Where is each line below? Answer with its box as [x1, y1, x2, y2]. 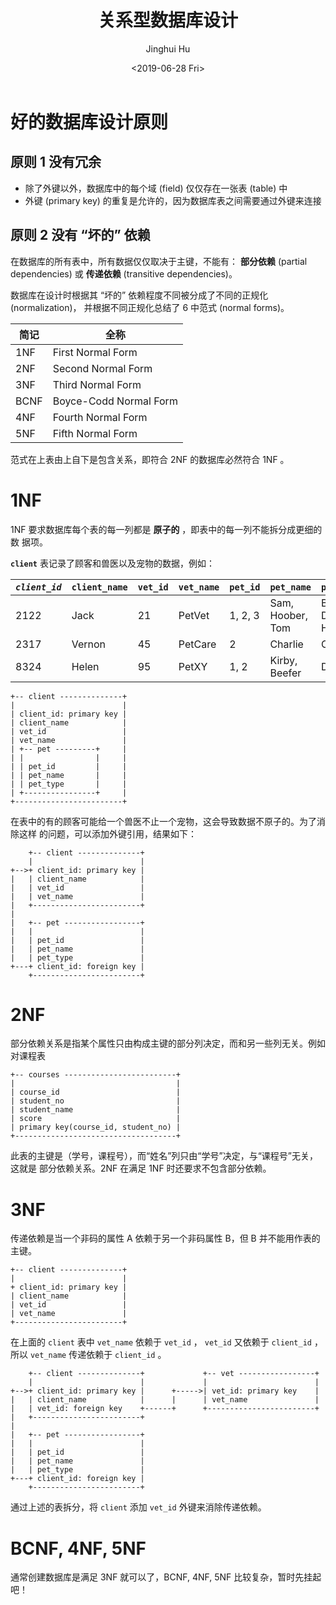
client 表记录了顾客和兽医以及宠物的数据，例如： [10, 557, 215, 569]
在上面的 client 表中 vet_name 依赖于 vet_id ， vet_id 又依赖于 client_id [10, 1336, 313, 1348]
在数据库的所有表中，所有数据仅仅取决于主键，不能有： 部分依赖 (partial [10, 255, 308, 267]
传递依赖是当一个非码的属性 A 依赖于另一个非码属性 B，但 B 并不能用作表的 [10, 1232, 321, 1245]
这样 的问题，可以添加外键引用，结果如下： [18, 827, 197, 840]
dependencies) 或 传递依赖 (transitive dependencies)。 [10, 267, 238, 280]
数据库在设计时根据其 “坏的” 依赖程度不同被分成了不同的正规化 [10, 289, 269, 301]
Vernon [71, 637, 106, 651]
